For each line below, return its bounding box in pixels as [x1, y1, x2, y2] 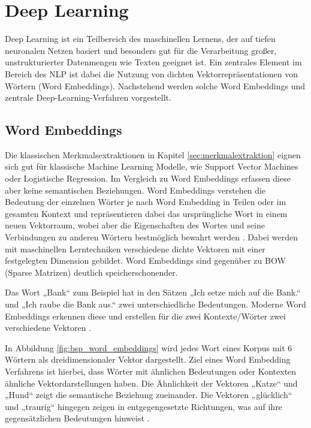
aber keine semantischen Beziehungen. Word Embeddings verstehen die [5, 183, 266, 196]
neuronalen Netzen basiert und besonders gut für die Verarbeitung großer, [5, 44, 277, 56]
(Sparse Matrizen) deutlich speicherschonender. [5, 266, 178, 278]
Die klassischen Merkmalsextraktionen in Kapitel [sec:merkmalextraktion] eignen [5, 148, 301, 161]
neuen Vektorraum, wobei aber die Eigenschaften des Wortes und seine [5, 219, 265, 231]
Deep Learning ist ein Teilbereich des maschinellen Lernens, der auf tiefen [5, 32, 276, 45]
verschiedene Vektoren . [5, 321, 92, 334]
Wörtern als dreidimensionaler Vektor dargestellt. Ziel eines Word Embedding [5, 353, 291, 366]
